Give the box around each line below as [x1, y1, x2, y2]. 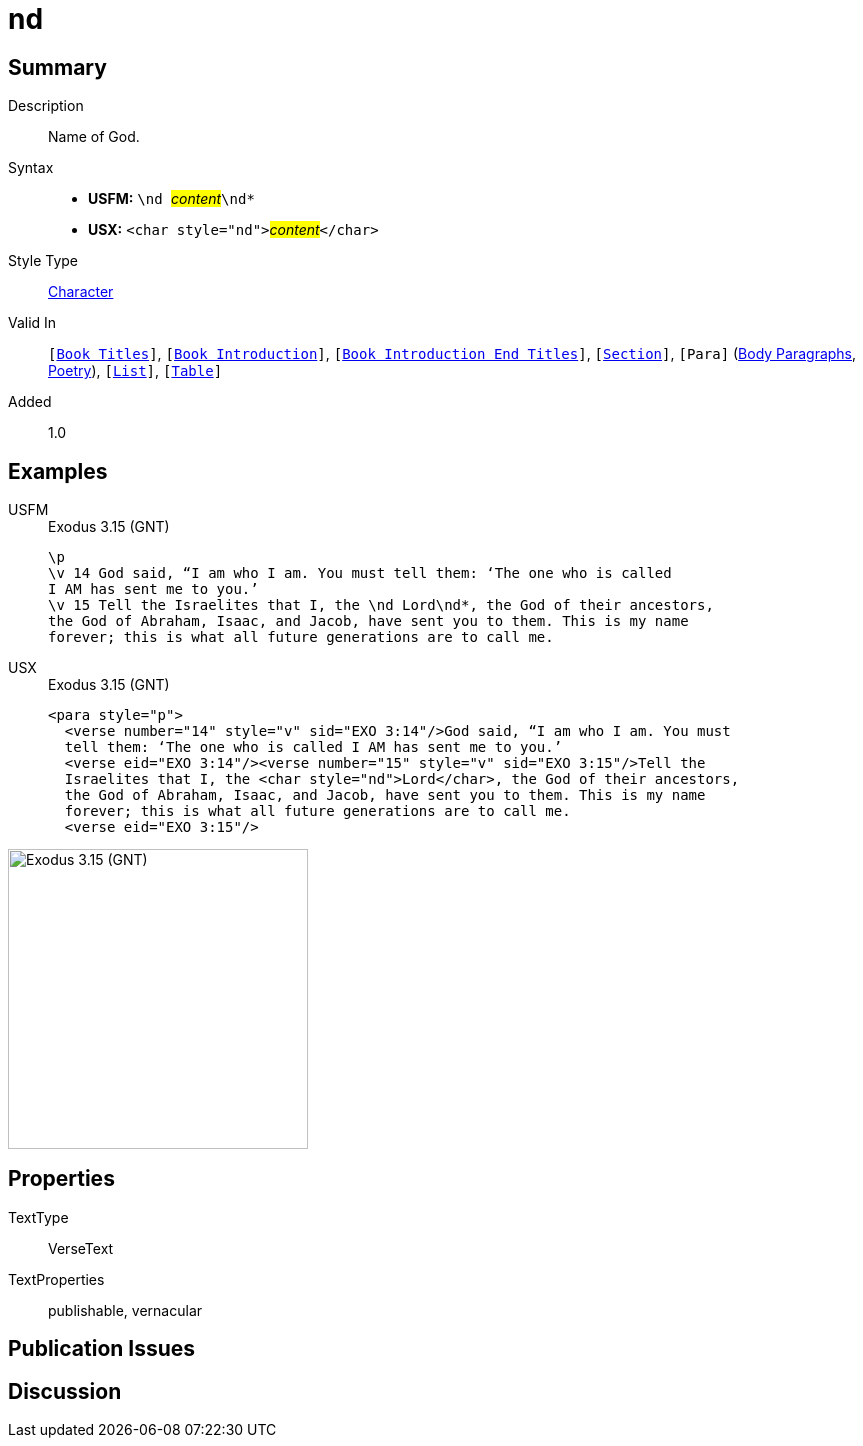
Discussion [8, 1378, 122, 1404]
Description [8, 97, 84, 115]
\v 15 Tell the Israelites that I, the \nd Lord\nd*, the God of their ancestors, [48, 597, 714, 614]
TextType [8, 1208, 69, 1226]
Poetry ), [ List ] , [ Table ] [48, 362, 223, 380]
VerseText [48, 1239, 114, 1257]
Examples [8, 458, 108, 484]
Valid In [8, 314, 57, 332]
